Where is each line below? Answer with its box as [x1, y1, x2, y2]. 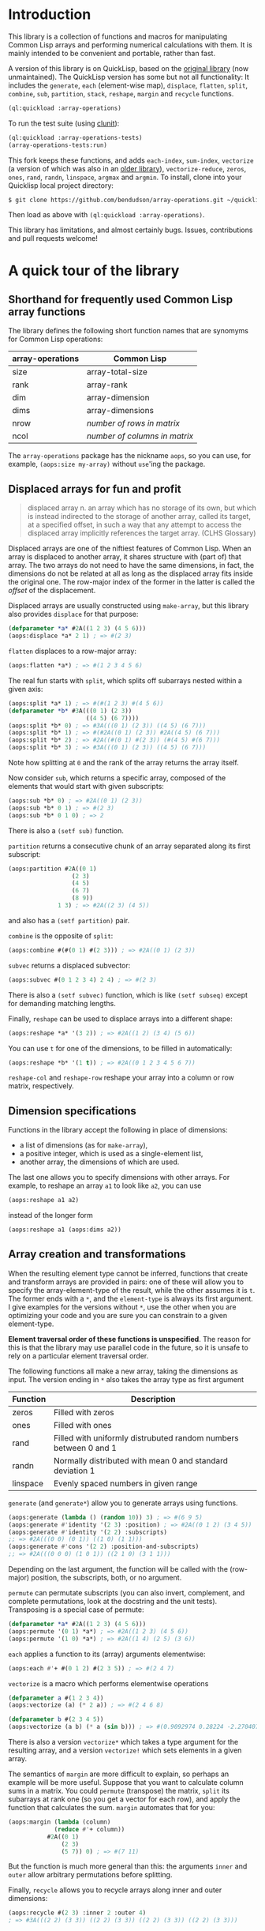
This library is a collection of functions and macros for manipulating [8, 32, 228, 41]
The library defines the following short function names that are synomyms [8, 326, 248, 336]
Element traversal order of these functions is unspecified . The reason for [8, 1334, 251, 1343]
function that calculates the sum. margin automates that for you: [8, 1803, 215, 1812]
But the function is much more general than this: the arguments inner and [8, 1861, 248, 1871]
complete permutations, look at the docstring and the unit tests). [8, 1597, 218, 1606]
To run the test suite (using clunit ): [8, 118, 120, 128]
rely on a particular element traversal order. [8, 1351, 149, 1360]
